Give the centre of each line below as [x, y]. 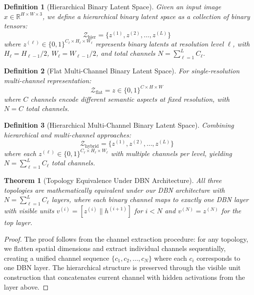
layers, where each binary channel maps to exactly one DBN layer [150, 199]
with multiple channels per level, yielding [171, 153]
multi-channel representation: [48, 80]
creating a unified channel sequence [57, 258]
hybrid [92, 146]
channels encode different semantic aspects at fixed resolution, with [130, 99]
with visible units [29, 211]
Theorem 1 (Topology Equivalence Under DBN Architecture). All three [113, 180]
